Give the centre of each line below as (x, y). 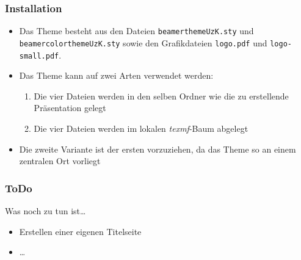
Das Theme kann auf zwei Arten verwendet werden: (116, 75)
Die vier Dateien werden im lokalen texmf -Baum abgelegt (141, 128)
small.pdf (39, 56)
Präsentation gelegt (70, 108)
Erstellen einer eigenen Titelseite (80, 231)
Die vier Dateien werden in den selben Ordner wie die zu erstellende (161, 96)
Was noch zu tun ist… (45, 210)
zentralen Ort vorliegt (60, 161)
